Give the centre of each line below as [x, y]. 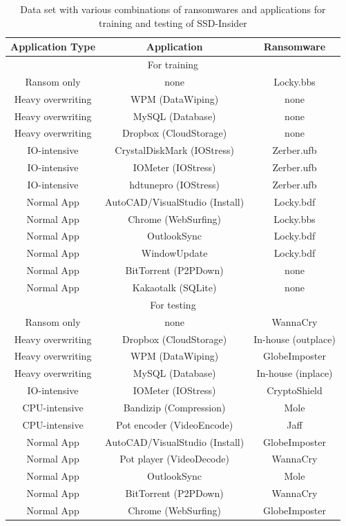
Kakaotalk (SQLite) [174, 287]
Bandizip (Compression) [174, 407]
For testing [173, 304]
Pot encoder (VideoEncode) [175, 424]
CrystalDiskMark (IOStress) [174, 150]
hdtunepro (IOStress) [174, 184]
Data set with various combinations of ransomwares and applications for [173, 9]
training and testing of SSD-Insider [173, 22]
